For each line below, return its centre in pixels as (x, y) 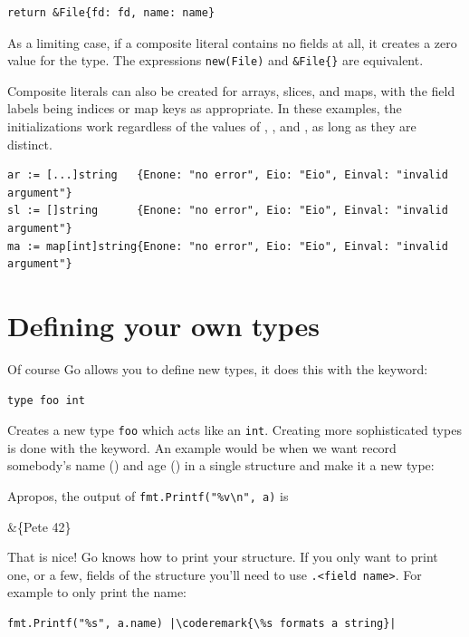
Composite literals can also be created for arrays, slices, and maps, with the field (231, 90)
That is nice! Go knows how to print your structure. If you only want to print (223, 557)
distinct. (30, 144)
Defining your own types (163, 325)
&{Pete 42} (39, 526)
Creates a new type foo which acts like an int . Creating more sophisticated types (234, 430)
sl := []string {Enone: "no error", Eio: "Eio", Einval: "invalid (228, 211)
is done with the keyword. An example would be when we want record (202, 447)
